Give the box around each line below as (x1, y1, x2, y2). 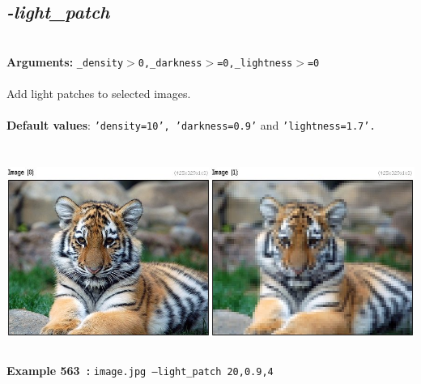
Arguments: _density (6, 53, 124, 70)
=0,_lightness (217, 57, 293, 69)
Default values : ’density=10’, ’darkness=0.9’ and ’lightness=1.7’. (6, 117, 376, 134)
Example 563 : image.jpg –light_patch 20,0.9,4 (6, 362, 274, 379)
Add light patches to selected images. (6, 85, 191, 102)
